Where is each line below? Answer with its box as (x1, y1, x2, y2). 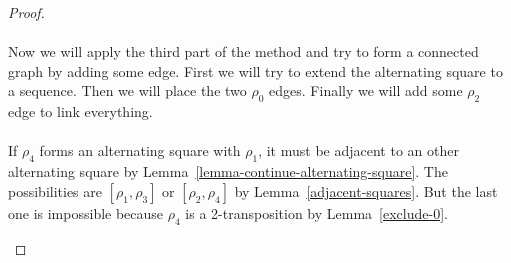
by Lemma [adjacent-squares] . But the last (234, 180, 498, 201)
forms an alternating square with (39, 140, 241, 161)
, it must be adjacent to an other (258, 140, 459, 161)
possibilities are (8, 180, 102, 201)
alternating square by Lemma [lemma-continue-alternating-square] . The (8, 161, 448, 182)
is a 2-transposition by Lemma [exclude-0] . (185, 202, 448, 223)
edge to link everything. (8, 101, 153, 122)
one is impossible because (8, 202, 164, 223)
